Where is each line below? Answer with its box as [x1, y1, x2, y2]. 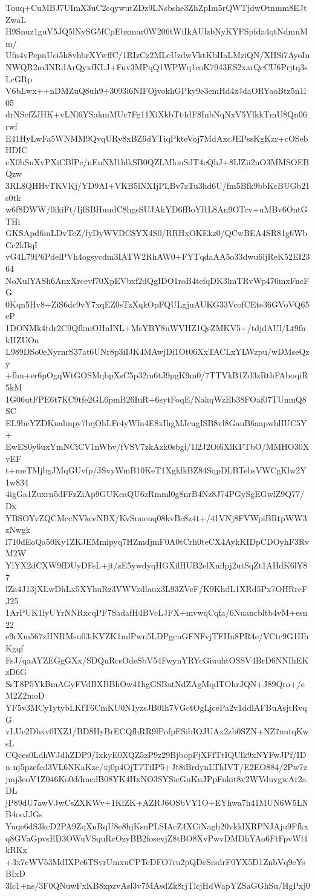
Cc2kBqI [5, 238, 38, 251]
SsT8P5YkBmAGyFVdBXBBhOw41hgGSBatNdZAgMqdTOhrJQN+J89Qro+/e [5, 677, 305, 690]
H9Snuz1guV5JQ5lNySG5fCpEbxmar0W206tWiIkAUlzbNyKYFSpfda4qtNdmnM [5, 25, 308, 38]
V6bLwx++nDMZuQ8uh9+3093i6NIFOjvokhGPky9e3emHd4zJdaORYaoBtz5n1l [5, 84, 307, 97]
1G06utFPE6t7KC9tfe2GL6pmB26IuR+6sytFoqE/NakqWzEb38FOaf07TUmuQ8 [5, 392, 307, 405]
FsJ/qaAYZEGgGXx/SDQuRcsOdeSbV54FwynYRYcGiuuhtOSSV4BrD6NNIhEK [5, 653, 309, 666]
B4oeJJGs [5, 808, 43, 820]
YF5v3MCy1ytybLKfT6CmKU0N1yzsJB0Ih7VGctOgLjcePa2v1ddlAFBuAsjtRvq [5, 701, 307, 714]
